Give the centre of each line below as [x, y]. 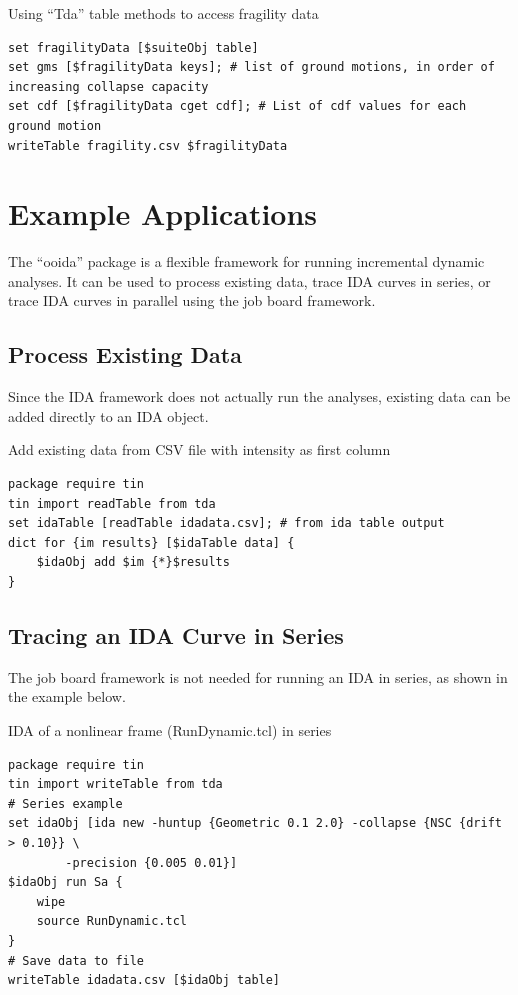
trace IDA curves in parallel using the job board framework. [192, 300]
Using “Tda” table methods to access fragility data [163, 13]
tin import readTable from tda [112, 503]
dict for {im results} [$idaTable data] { [151, 542]
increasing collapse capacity [108, 86]
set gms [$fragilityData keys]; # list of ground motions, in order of [251, 67]
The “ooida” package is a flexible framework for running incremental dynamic [246, 261]
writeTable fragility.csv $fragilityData [148, 145]
